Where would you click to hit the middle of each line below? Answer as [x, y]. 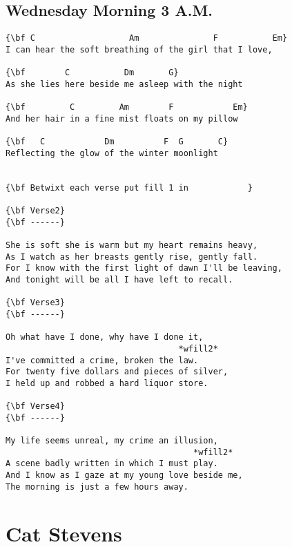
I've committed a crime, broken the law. [102, 360]
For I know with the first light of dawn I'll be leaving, [144, 268]
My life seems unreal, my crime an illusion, [112, 441]
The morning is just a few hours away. [97, 487]
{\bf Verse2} [35, 211]
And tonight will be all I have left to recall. [119, 279]
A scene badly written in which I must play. [112, 464]
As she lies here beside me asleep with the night [124, 84]
